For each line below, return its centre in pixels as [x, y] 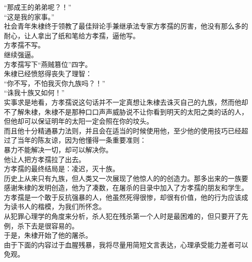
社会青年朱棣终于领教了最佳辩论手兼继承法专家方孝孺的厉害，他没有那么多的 [126, 26]
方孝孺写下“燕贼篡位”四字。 [48, 64]
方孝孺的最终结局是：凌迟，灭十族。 [62, 169]
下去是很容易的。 [51, 225]
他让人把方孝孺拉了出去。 [45, 159]
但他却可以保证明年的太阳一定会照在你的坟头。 [79, 121]
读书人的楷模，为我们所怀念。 [58, 206]
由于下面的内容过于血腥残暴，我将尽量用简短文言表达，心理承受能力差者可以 [126, 244]
